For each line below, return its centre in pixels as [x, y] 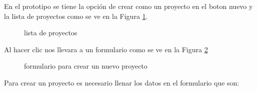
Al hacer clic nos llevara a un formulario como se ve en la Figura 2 [106, 49]
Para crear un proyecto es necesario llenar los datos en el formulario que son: [122, 82]
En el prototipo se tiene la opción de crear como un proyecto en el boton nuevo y [128, 6]
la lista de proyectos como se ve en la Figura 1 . [76, 16]
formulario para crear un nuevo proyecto [86, 66]
